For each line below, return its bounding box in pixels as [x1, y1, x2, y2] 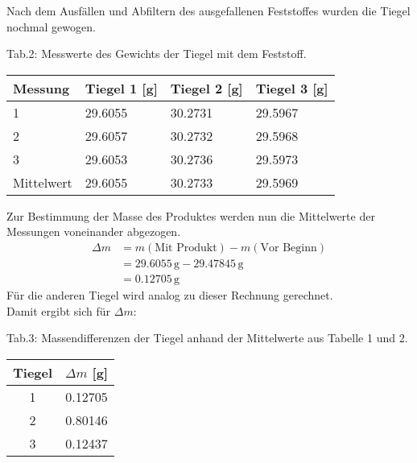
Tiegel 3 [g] [255, 78, 328, 97]
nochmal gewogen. [6, 18, 96, 35]
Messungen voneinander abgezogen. [6, 223, 181, 240]
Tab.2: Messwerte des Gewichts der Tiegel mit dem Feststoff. [6, 45, 307, 62]
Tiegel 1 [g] [85, 78, 158, 97]
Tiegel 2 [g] [170, 78, 243, 97]
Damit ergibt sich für [6, 302, 111, 319]
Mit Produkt [155, 242, 217, 254]
